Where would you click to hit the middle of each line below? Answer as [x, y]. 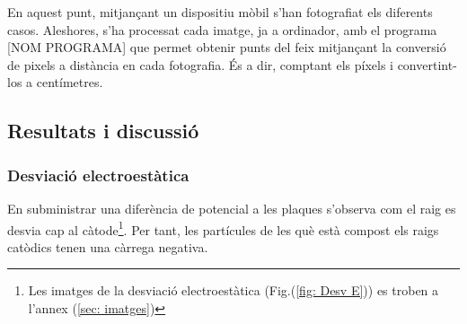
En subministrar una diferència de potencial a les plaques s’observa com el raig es [232, 208]
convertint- [427, 64]
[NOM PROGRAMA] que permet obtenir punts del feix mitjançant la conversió [227, 47]
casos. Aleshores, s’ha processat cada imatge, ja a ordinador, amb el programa [222, 29]
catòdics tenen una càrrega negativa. [108, 246]
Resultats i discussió [103, 131]
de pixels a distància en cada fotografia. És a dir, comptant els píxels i [200, 64]
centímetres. [70, 82]
